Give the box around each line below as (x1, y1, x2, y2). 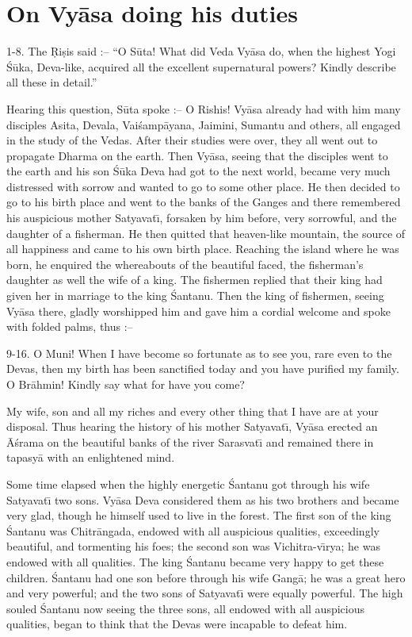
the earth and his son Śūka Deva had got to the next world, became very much (6, 163, 391, 179)
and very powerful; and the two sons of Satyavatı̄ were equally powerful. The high (6, 585, 403, 601)
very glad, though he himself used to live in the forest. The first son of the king (6, 507, 391, 524)
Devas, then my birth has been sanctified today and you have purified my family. (6, 360, 399, 377)
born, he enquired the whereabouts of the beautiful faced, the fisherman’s (6, 255, 364, 272)
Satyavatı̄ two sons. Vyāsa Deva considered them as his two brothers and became (6, 491, 399, 508)
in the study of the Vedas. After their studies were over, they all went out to (6, 132, 378, 148)
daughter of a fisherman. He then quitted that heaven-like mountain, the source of (6, 224, 406, 241)
